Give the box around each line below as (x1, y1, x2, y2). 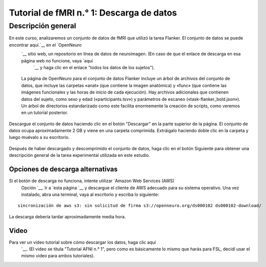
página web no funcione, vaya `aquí (21, 57, 93, 63)
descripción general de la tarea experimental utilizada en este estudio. (9, 153, 151, 158)
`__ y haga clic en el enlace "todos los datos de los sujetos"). (33, 64, 155, 70)
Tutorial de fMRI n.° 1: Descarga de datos (9, 7, 177, 18)
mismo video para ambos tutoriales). (21, 253, 95, 259)
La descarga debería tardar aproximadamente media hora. (9, 213, 126, 219)
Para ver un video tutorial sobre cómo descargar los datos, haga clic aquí (9, 239, 156, 245)
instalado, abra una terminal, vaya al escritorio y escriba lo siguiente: (21, 191, 159, 197)
